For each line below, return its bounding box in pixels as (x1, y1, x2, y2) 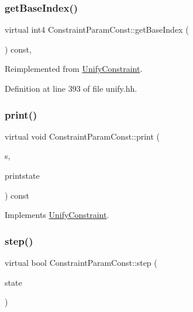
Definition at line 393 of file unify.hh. (5, 82, 137, 94)
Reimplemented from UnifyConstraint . (5, 63, 143, 75)
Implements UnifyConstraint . (5, 209, 109, 221)
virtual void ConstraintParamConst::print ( (5, 130, 160, 142)
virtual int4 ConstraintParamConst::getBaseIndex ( (5, 23, 189, 36)
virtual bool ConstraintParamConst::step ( (5, 256, 157, 268)
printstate (5, 169, 40, 181)
